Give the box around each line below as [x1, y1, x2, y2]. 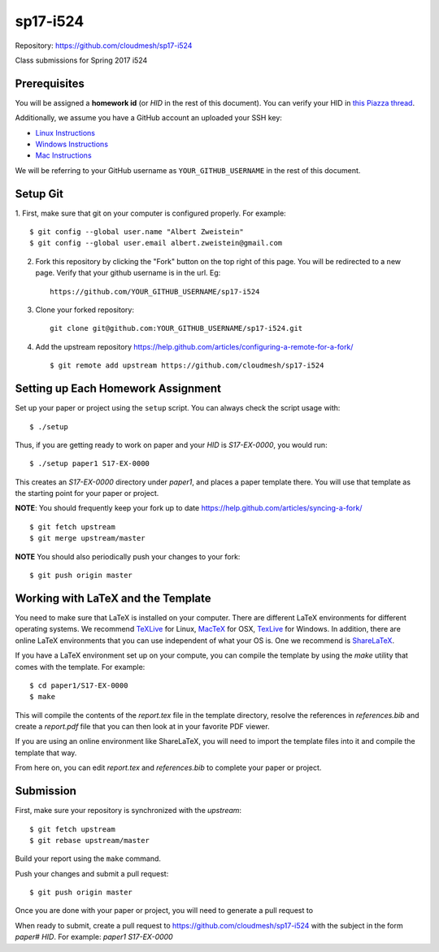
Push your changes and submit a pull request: [15, 868, 169, 878]
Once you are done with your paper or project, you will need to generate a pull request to [15, 906, 313, 915]
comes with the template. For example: [15, 662, 146, 672]
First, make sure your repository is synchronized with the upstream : [15, 806, 242, 815]
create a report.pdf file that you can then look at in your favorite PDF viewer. [15, 722, 270, 732]
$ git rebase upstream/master [29, 836, 150, 845]
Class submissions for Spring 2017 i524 [15, 55, 148, 65]
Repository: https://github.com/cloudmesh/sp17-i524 [15, 41, 193, 50]
